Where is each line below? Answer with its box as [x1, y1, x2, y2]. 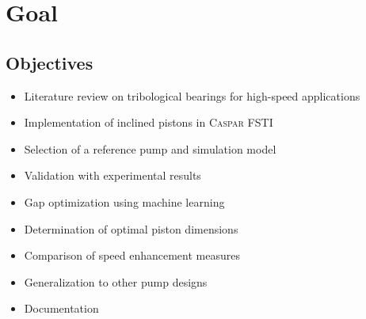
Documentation [24, 300, 99, 317]
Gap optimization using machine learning [24, 193, 225, 210]
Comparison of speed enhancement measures [24, 247, 240, 264]
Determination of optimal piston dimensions [24, 220, 238, 237]
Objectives [6, 50, 93, 74]
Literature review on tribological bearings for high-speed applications [24, 87, 360, 104]
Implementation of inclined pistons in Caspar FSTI [24, 114, 273, 131]
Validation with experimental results [24, 167, 201, 184]
